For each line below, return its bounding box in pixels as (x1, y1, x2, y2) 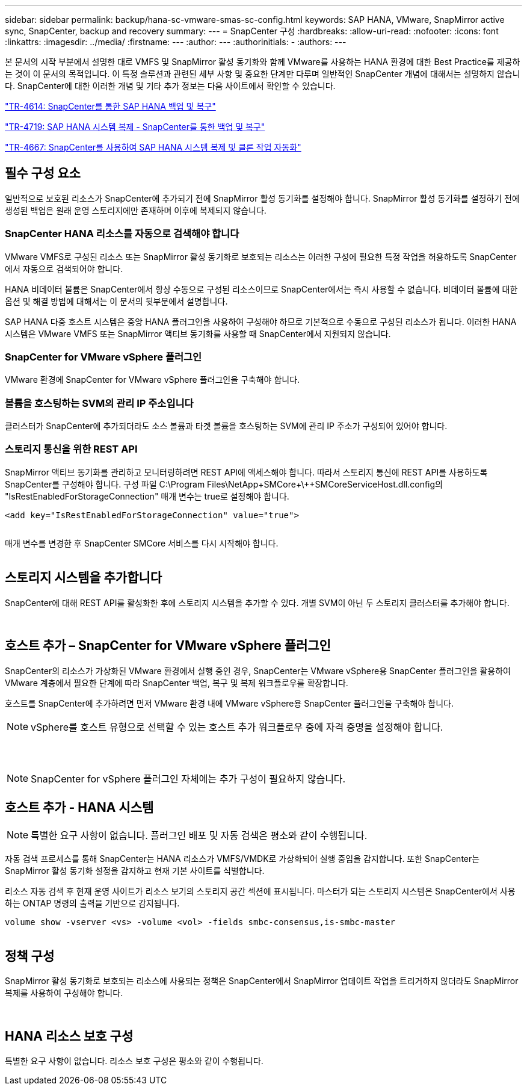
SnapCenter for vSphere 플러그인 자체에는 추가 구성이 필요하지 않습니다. (31, 772, 346, 785)
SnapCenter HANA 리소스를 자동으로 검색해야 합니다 (5, 228, 239, 240)
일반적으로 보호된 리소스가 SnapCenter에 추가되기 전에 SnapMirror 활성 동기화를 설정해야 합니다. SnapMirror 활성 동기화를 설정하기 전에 (5, 193, 520, 203)
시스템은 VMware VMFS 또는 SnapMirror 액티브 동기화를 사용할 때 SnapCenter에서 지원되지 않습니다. (5, 328, 391, 339)
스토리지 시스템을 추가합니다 (5, 570, 162, 586)
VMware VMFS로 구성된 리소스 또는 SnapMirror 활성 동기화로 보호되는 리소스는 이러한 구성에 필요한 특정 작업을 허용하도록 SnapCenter (5, 251, 517, 262)
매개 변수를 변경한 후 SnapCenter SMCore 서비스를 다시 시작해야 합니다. (5, 537, 279, 548)
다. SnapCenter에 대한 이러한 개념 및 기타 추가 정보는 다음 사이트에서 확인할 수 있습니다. (5, 81, 336, 91)
